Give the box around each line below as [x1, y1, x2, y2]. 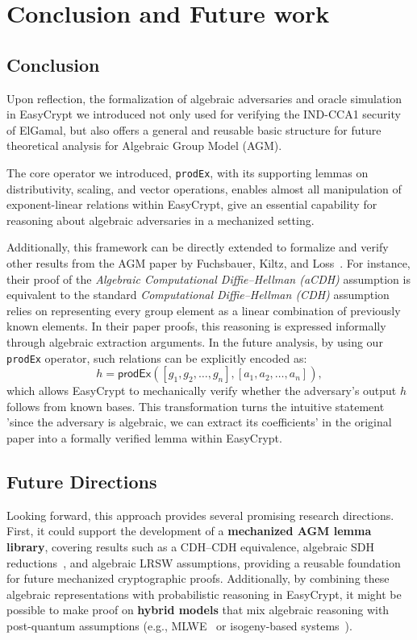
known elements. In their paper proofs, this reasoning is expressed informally [6, 318, 386, 335]
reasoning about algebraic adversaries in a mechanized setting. [6, 211, 315, 228]
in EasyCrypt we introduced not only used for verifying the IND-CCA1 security [6, 106, 401, 123]
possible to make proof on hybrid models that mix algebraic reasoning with [6, 601, 390, 618]
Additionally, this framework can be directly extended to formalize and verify [6, 239, 389, 256]
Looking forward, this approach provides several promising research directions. [6, 506, 394, 523]
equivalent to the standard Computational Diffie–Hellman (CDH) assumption [6, 286, 390, 303]
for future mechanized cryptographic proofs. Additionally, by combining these [6, 570, 390, 587]
